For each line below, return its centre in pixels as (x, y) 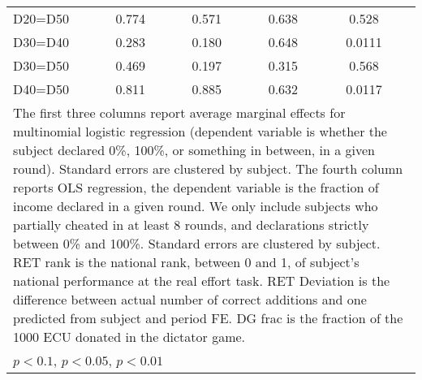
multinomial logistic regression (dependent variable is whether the (200, 131)
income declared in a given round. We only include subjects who (196, 206)
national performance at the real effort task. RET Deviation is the (202, 281)
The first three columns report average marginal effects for (179, 112)
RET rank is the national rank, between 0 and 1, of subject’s (186, 262)
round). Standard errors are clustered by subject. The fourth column (208, 168)
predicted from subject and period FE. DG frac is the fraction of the (208, 318)
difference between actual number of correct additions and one (190, 299)
